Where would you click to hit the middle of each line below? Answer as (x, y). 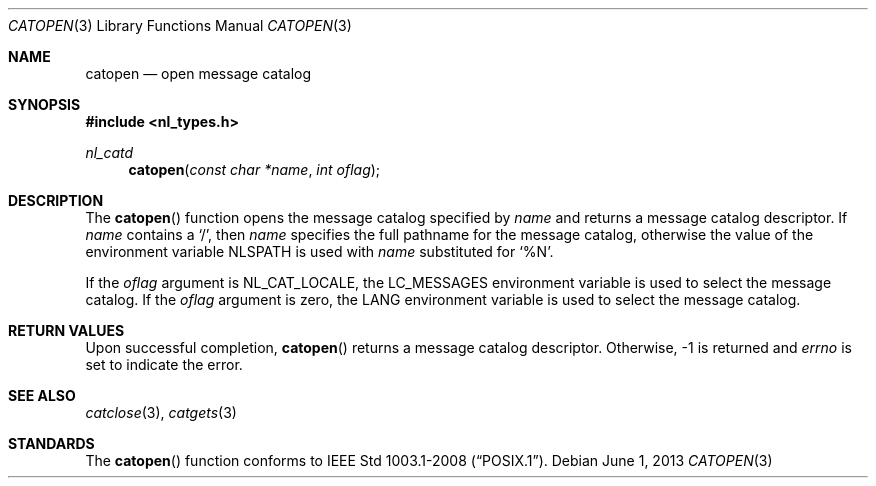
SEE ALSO (42, 395)
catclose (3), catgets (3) (161, 412)
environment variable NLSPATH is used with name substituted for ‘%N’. (319, 251)
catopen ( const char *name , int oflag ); (254, 169)
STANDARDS (51, 443)
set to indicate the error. (164, 364)
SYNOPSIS (44, 104)
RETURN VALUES (66, 330)
